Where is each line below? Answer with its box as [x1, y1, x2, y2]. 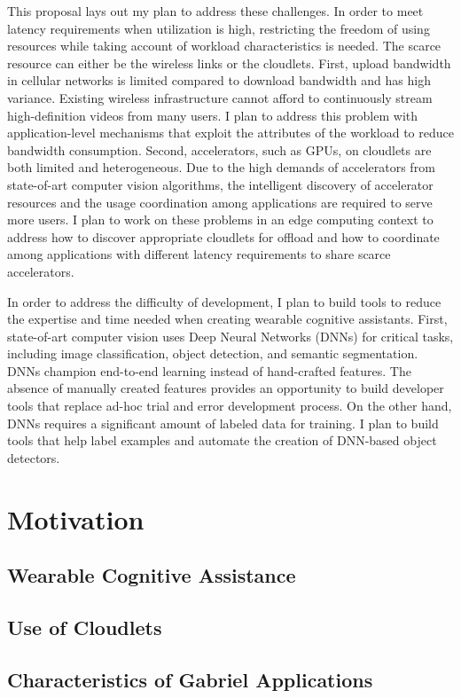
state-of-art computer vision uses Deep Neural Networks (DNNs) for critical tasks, [7, 326, 454, 345]
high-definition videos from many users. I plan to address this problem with [7, 106, 418, 124]
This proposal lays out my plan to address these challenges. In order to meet [7, 2, 424, 20]
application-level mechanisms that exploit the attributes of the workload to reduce [7, 123, 454, 142]
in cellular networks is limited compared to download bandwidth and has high [7, 71, 431, 90]
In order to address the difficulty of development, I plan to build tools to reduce [7, 292, 441, 310]
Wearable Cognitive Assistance [7, 561, 296, 589]
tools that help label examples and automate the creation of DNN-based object [7, 431, 437, 450]
